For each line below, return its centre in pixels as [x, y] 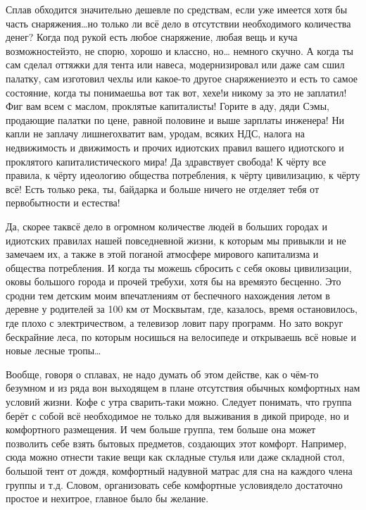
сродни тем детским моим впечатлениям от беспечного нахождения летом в [168, 295]
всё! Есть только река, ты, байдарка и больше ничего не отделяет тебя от [163, 188]
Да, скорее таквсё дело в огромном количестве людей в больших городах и [166, 226]
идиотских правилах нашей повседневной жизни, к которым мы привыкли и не [176, 240]
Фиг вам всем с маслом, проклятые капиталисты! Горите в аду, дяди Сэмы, [168, 106]
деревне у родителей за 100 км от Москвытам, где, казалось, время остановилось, [182, 309]
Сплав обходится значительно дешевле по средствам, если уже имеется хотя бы [177, 9]
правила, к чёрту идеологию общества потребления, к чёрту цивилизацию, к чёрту [183, 175]
